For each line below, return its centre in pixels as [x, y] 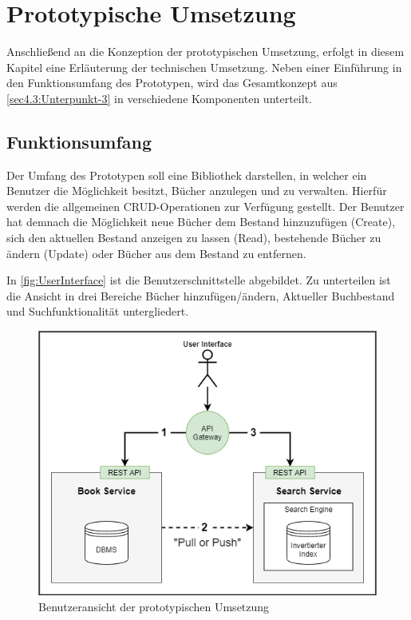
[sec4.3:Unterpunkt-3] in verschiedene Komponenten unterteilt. [159, 98]
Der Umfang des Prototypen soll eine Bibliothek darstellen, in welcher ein [187, 175]
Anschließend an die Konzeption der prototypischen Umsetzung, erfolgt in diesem [205, 52]
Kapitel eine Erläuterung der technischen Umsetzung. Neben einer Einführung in [204, 67]
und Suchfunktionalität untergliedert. [98, 311]
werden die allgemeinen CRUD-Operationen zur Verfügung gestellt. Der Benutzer [205, 206]
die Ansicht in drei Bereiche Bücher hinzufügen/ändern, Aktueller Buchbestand [201, 295]
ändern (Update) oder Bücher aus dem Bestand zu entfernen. [156, 253]
